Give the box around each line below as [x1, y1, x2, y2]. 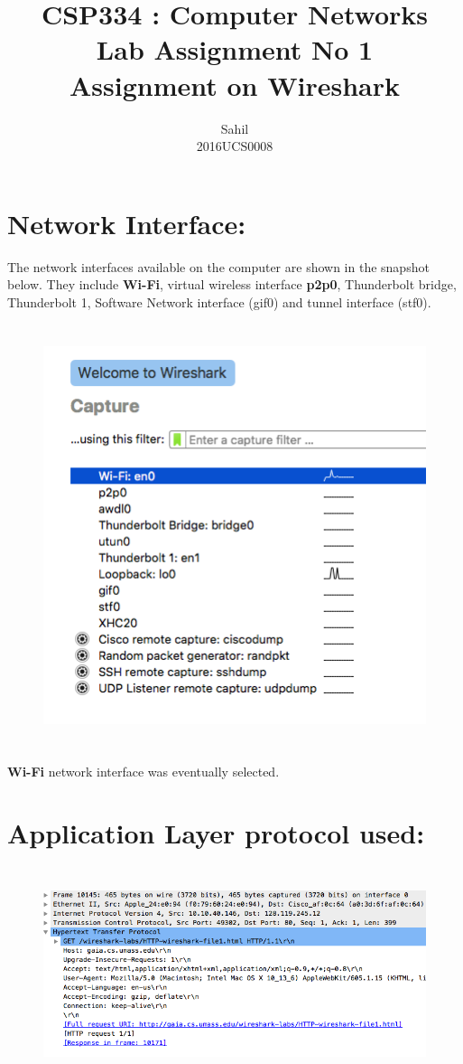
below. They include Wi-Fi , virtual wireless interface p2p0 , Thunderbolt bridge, [7, 275, 457, 294]
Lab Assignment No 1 [96, 31, 374, 68]
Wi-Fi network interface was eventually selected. [7, 761, 280, 780]
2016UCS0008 [196, 137, 273, 155]
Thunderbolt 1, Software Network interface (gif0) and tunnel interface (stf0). [7, 292, 431, 311]
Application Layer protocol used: [7, 814, 425, 852]
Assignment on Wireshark [69, 66, 400, 103]
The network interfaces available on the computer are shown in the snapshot [7, 257, 430, 276]
